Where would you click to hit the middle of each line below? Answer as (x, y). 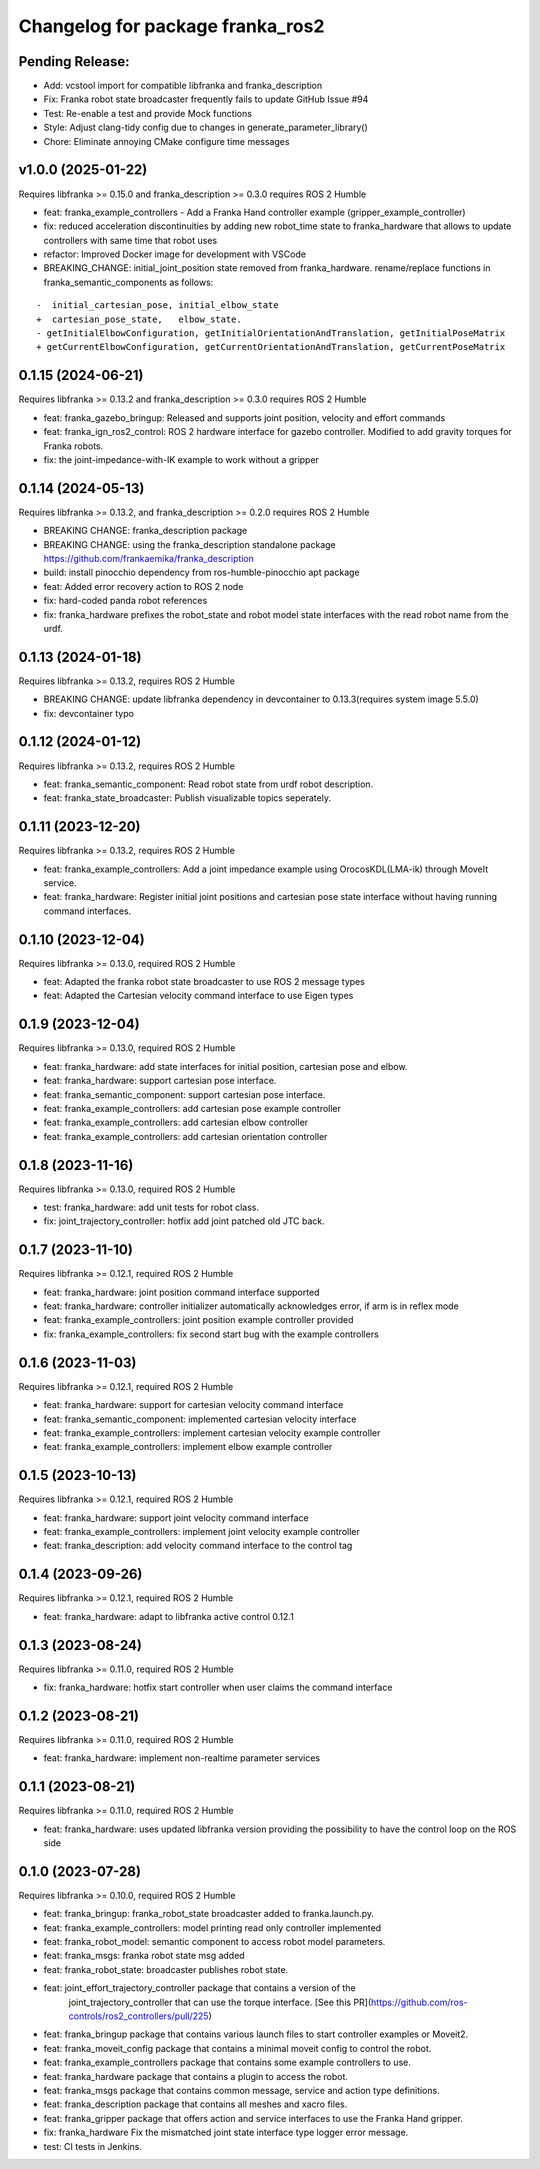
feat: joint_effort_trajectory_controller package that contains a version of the (199, 1988)
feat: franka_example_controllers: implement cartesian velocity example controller (212, 1432)
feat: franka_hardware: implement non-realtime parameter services (181, 1758)
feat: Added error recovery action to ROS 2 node (143, 586)
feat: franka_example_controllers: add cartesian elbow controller (176, 1122)
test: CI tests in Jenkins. (93, 2146)
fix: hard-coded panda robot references (125, 601)
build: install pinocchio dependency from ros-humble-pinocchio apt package (201, 572)
